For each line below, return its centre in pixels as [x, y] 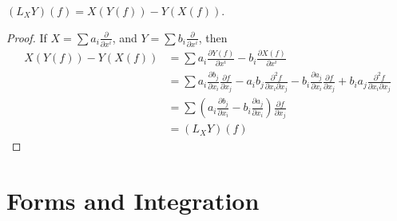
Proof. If [27, 37]
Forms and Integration [133, 201]
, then [213, 37]
